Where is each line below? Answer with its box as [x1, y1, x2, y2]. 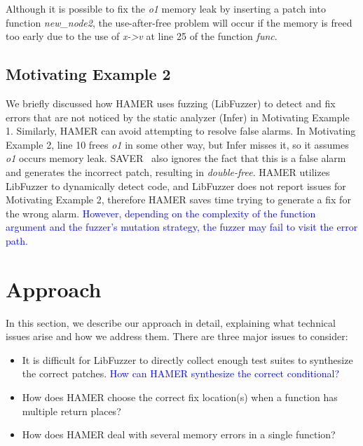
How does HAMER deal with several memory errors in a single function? [22, 427, 336, 442]
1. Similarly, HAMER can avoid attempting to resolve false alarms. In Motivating [6, 123, 356, 138]
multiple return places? [22, 403, 121, 418]
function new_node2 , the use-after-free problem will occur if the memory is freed [6, 15, 352, 29]
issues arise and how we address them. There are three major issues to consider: [6, 329, 348, 344]
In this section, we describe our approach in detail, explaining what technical [6, 315, 336, 330]
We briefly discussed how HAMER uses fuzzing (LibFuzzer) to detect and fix [6, 95, 336, 110]
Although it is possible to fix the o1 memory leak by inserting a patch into [6, 1, 326, 15]
